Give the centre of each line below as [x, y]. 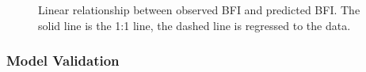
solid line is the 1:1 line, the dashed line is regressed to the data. [194, 25]
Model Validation [63, 61]
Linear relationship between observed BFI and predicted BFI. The [199, 9]
